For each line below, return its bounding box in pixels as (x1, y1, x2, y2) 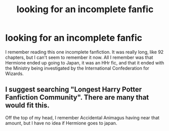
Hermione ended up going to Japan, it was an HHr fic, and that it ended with (5, 59, 164, 65)
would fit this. (5, 101, 50, 110)
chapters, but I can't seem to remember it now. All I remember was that (5, 54, 153, 60)
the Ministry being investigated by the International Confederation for (5, 65, 149, 71)
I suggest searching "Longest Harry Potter (5, 85, 142, 94)
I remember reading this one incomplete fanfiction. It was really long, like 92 (5, 49, 164, 55)
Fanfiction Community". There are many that (5, 93, 149, 102)
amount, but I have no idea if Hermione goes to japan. (5, 120, 117, 126)
